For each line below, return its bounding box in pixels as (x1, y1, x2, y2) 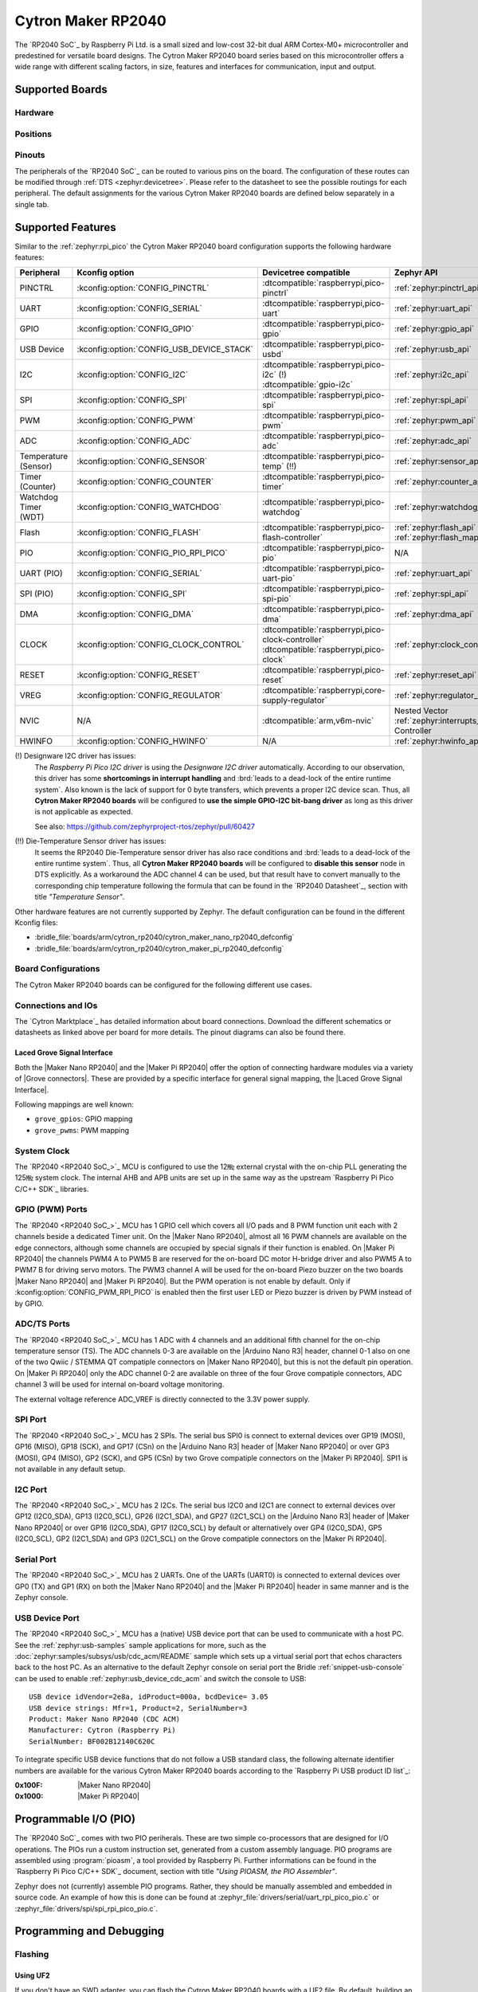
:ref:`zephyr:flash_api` (394, 522, 476, 533)
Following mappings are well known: (14, 1100, 135, 1109)
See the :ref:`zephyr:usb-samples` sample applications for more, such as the (14, 1640, 267, 1649)
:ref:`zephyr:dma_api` (394, 609, 474, 620)
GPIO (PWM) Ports (14, 1204, 88, 1215)
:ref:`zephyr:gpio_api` (394, 324, 475, 335)
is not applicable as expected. (34, 807, 133, 817)
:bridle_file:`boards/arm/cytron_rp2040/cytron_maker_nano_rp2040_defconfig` (34, 932, 295, 942)
